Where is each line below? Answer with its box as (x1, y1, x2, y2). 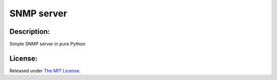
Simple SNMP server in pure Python (9, 41, 86, 47)
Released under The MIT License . (9, 67, 81, 74)
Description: (9, 27, 50, 36)
